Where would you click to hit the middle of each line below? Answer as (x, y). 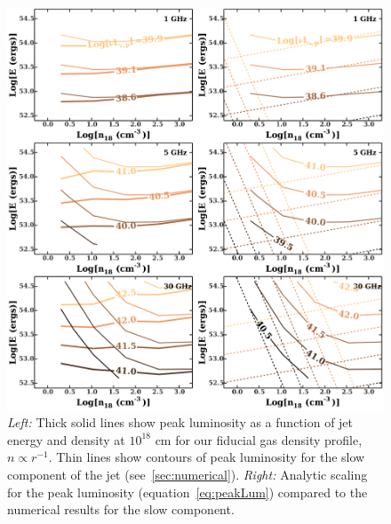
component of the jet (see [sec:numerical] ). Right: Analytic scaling (188, 475)
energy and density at (66, 439)
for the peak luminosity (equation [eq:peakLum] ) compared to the (188, 492)
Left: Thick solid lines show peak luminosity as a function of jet (180, 422)
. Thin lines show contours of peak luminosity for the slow (207, 457)
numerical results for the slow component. (121, 509)
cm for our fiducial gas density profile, (259, 439)
